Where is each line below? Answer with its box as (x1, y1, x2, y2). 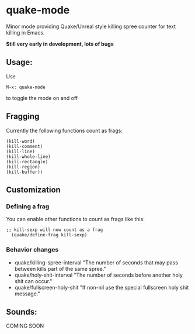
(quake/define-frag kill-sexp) (11, 232, 88, 238)
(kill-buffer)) (6, 169, 43, 175)
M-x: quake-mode (6, 84, 46, 90)
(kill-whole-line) (6, 153, 51, 160)
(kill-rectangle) (6, 159, 48, 164)
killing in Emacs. (6, 29, 45, 36)
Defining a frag (6, 202, 50, 211)
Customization (6, 185, 61, 195)
